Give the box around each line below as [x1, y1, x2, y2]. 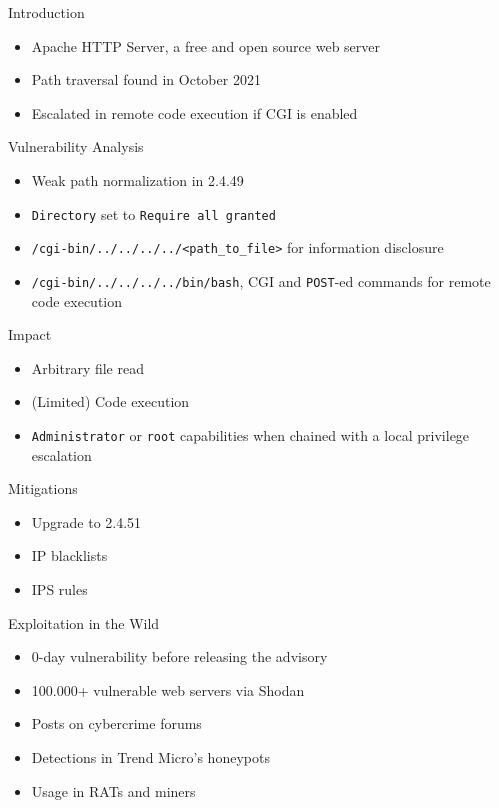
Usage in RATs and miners [31, 780, 196, 801]
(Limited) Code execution [31, 391, 190, 412]
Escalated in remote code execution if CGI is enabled [31, 102, 358, 123]
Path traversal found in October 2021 [31, 69, 261, 90]
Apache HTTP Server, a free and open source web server [31, 35, 381, 56]
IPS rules [31, 578, 88, 599]
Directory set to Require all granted [31, 203, 276, 224]
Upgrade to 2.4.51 [31, 511, 142, 532]
